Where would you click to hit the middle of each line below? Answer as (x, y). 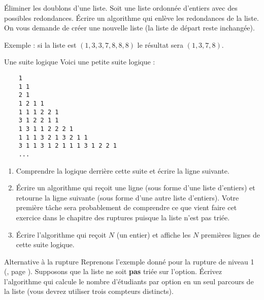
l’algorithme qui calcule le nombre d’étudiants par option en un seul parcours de (129, 281)
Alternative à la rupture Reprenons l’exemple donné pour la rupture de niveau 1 (129, 261)
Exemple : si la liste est (40, 44)
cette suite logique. (45, 244)
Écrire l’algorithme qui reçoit (61, 234)
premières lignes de (230, 234)
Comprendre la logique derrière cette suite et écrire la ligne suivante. (123, 170)
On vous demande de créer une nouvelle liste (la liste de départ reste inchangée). (129, 28)
